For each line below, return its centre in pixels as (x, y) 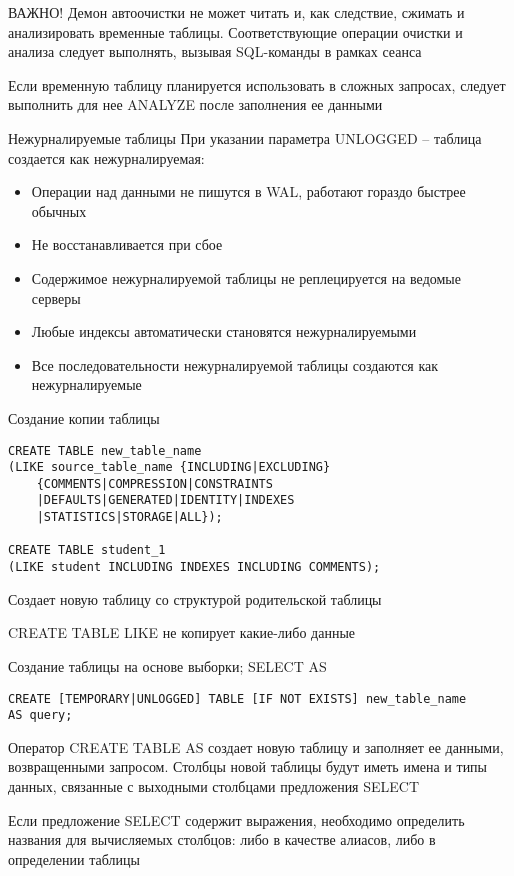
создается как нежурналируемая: (106, 157)
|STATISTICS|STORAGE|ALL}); (129, 517)
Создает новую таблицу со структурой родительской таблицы (195, 598)
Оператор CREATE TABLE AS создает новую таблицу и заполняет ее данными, (256, 746)
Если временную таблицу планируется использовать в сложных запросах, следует (257, 84)
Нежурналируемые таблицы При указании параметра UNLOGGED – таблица (245, 137)
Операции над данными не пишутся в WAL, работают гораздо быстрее (248, 191)
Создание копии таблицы (84, 417)
